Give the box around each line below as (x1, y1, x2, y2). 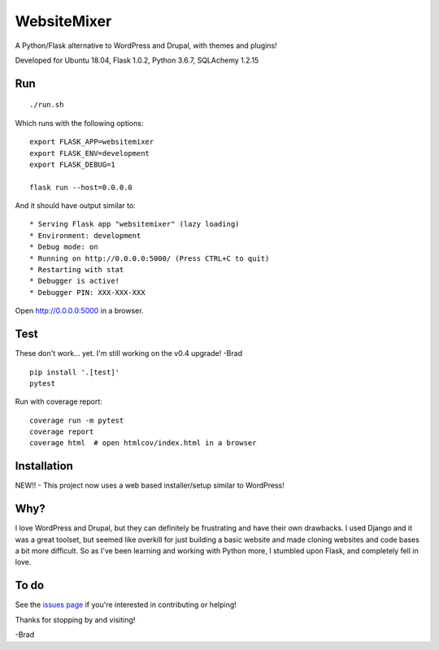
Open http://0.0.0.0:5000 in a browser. (15, 305, 144, 316)
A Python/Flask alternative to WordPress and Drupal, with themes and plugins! (15, 41, 277, 50)
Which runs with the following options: (15, 118, 144, 128)
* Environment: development (29, 231, 141, 240)
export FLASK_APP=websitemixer (29, 137, 154, 146)
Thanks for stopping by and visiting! (15, 614, 136, 625)
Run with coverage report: (15, 396, 103, 406)
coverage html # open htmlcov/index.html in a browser (29, 439, 257, 448)
